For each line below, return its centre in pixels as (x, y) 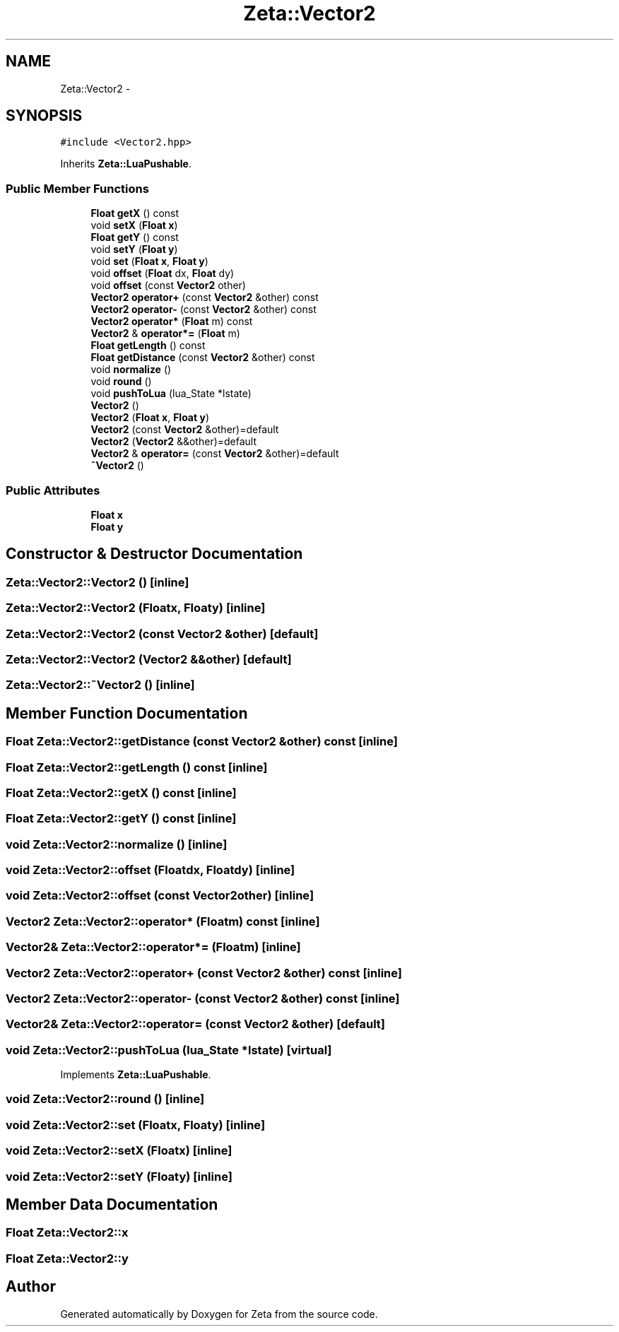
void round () (121, 382)
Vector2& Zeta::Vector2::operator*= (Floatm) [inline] (153, 947)
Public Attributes (53, 490)
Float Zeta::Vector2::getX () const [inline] (121, 792)
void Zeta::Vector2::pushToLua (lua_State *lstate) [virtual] (169, 1050)
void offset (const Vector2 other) (168, 285)
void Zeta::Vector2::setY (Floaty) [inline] (119, 1176)
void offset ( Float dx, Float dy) (163, 273)
